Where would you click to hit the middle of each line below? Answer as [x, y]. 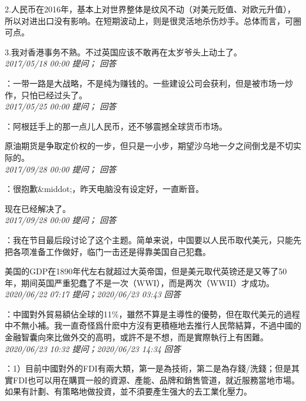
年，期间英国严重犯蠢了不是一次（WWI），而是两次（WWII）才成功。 [140, 282]
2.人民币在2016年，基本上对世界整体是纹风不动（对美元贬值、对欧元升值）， [150, 9]
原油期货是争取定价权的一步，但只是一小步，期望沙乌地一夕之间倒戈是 [141, 146]
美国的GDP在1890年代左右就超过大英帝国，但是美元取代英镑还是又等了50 [146, 271]
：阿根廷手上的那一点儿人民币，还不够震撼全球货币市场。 [116, 126]
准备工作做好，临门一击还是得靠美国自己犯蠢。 [120, 251]
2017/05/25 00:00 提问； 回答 [61, 106]
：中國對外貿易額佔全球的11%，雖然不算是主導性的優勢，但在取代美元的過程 [152, 314]
